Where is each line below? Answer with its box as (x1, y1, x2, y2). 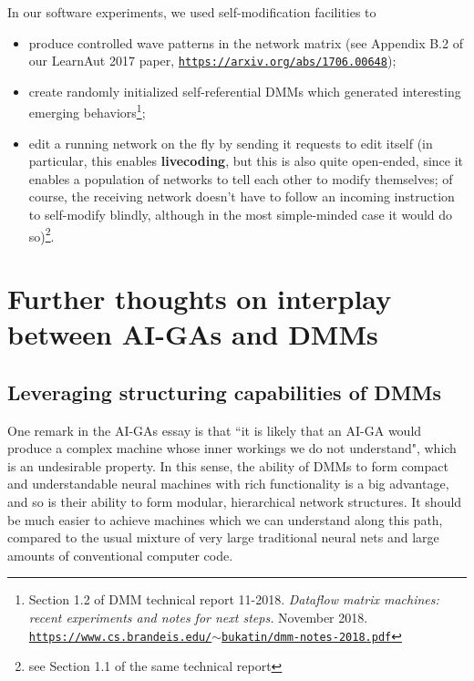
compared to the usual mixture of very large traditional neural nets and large (7, 528, 439, 547)
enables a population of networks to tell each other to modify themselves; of (28, 169, 453, 188)
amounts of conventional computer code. (7, 545, 233, 564)
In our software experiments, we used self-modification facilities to (7, 3, 376, 21)
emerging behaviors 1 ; (28, 100, 146, 122)
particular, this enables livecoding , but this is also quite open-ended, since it (28, 151, 464, 170)
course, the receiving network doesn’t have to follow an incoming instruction (28, 187, 455, 206)
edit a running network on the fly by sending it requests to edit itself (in (28, 133, 433, 152)
